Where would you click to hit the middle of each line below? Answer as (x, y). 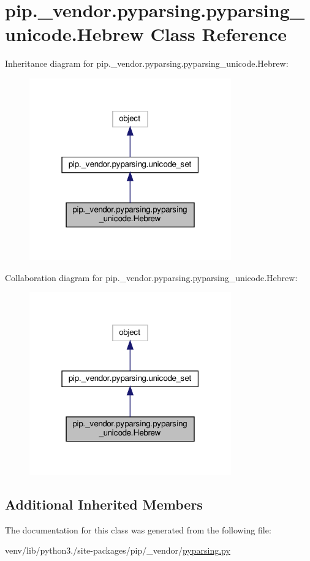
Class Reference (218, 34)
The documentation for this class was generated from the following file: (138, 529)
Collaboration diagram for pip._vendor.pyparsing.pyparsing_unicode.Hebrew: (151, 277)
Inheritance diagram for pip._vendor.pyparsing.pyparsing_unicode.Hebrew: (147, 63)
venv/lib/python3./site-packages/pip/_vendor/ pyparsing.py (118, 550)
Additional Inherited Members (104, 504)
